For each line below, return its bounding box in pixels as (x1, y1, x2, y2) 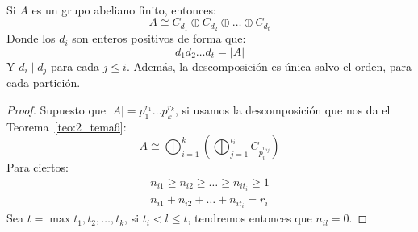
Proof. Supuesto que (6, 101, 106, 118)
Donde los (6, 30, 56, 47)
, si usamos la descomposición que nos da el (175, 101, 391, 118)
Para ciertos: (6, 159, 69, 176)
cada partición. (6, 74, 81, 91)
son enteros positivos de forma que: (72, 30, 246, 47)
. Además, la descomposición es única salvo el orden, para (126, 57, 412, 74)
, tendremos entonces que (187, 209, 312, 226)
